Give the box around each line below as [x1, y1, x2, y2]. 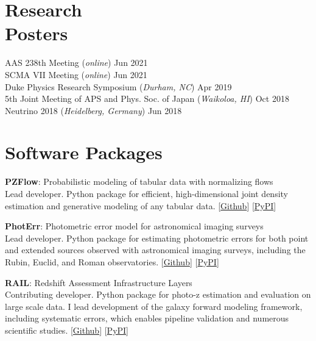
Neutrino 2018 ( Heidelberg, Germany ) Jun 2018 [5, 104, 182, 117]
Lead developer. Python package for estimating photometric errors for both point [5, 231, 309, 244]
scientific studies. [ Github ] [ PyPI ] [5, 323, 129, 336]
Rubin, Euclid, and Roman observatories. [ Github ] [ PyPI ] [5, 255, 219, 268]
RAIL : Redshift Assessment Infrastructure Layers [5, 276, 192, 289]
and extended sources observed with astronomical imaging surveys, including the [5, 243, 306, 256]
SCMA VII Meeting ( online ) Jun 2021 [5, 68, 147, 81]
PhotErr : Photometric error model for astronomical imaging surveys [5, 220, 264, 232]
